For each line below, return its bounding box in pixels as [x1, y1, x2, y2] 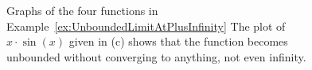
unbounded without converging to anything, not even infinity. [6, 48, 306, 64]
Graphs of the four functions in [6, 2, 158, 18]
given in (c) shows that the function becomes [68, 33, 288, 50]
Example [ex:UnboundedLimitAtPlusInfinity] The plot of [6, 17, 286, 34]
